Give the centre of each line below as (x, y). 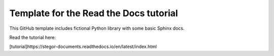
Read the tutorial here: (32, 37)
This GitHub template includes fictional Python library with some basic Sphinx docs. (97, 28)
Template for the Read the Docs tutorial (94, 13)
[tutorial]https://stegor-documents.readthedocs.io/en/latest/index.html (83, 47)
